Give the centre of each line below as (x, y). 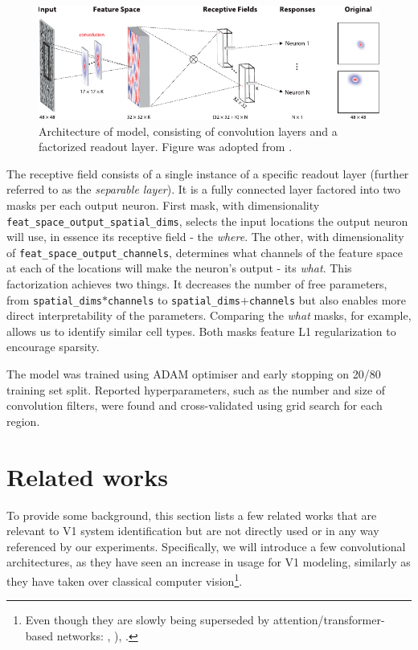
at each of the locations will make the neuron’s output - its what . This (179, 268)
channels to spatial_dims (174, 299)
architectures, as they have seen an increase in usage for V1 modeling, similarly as (209, 562)
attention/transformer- (329, 620)
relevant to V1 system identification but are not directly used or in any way (193, 531)
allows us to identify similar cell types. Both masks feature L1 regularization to (201, 331)
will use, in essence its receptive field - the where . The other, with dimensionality (205, 237)
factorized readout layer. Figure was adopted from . (166, 147)
